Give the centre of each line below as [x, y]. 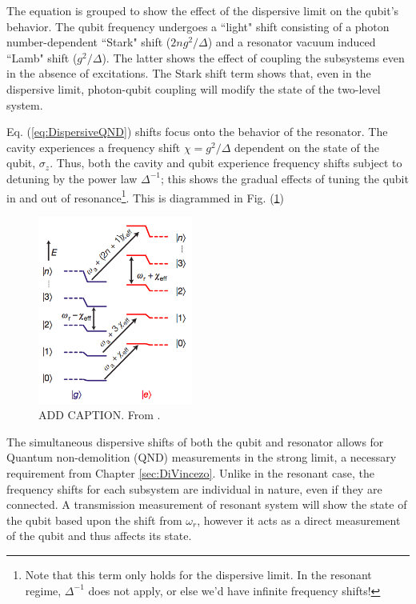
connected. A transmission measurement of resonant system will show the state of [207, 504]
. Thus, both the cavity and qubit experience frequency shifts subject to [226, 163]
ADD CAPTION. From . [100, 415]
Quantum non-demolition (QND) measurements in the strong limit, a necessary [202, 457]
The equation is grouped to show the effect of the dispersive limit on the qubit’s [203, 10]
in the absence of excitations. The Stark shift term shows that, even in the [189, 73]
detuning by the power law [72, 178]
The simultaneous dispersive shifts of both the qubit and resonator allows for [195, 441]
